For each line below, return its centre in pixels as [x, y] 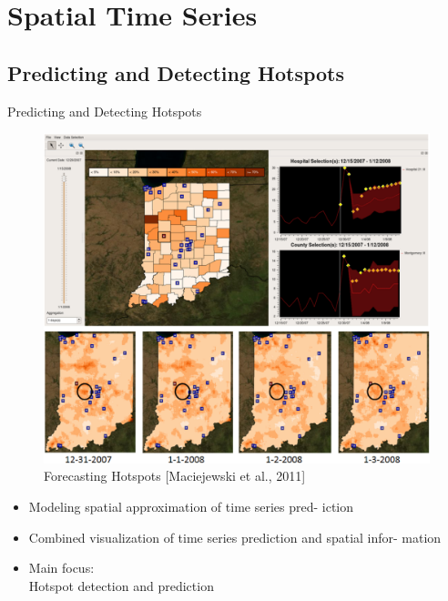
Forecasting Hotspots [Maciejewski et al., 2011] [175, 476]
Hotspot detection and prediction [121, 585]
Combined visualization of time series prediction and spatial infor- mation [235, 537]
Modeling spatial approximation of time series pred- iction [191, 507]
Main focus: [61, 568]
